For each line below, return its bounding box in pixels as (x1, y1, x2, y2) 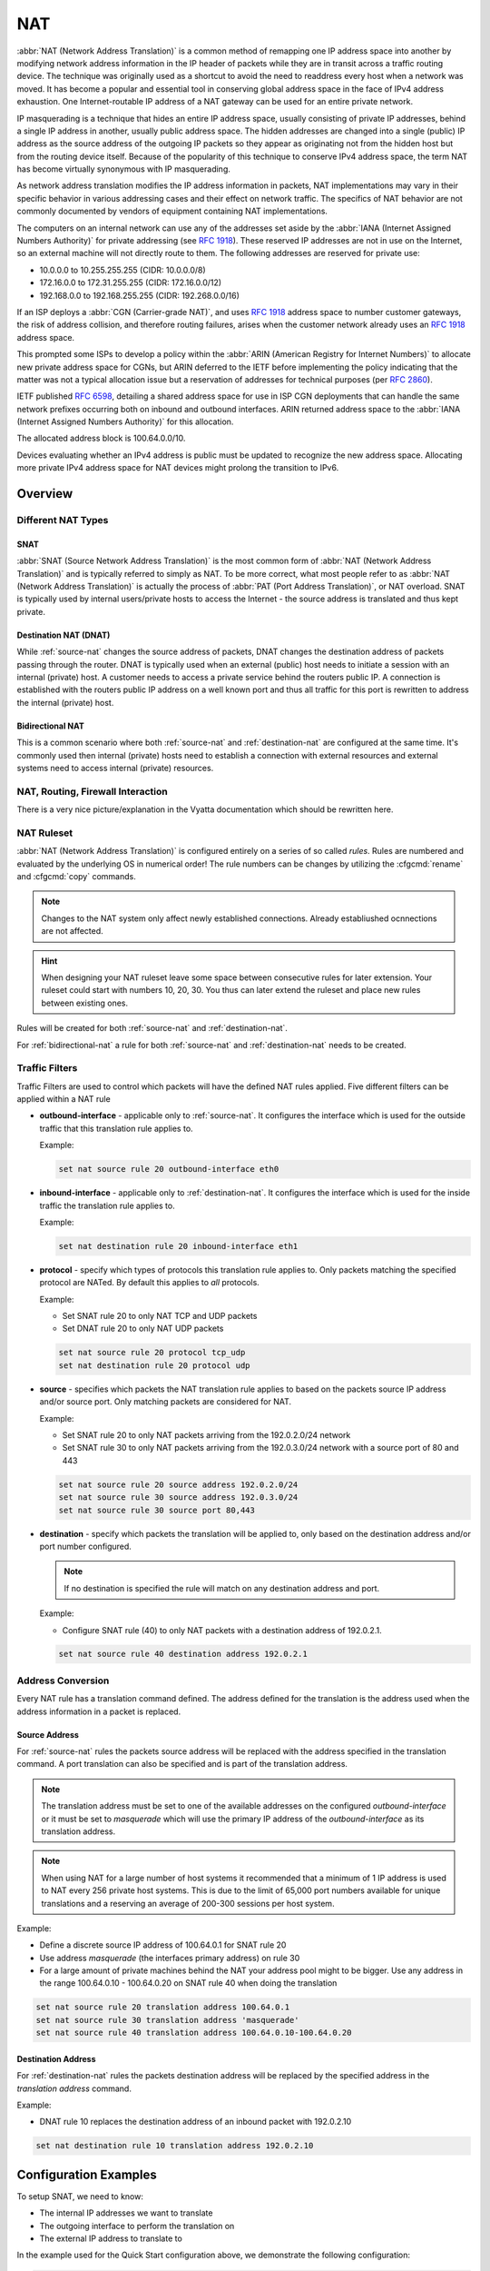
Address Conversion (16, 1674, 110, 1687)
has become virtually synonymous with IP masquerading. (16, 164, 230, 174)
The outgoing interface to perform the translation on (39, 2220, 235, 2231)
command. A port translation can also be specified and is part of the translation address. (16, 1759, 348, 1770)
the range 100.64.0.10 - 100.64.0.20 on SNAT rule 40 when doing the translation (39, 1978, 338, 1988)
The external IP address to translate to (39, 2233, 183, 2244)
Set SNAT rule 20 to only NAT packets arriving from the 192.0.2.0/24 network (62, 1430, 351, 1441)
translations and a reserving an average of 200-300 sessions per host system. (41, 1898, 335, 1909)
